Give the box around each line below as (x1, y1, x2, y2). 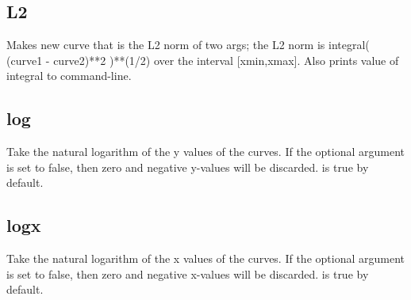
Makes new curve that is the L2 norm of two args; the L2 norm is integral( (6, 36, 370, 53)
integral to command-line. (6, 67, 132, 84)
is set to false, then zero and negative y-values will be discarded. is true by (6, 158, 369, 175)
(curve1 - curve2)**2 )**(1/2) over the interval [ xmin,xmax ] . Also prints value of (6, 51, 399, 68)
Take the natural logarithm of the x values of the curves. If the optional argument (6, 250, 405, 267)
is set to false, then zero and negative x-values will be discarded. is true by (6, 265, 369, 282)
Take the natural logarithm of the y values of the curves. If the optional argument (6, 143, 405, 160)
